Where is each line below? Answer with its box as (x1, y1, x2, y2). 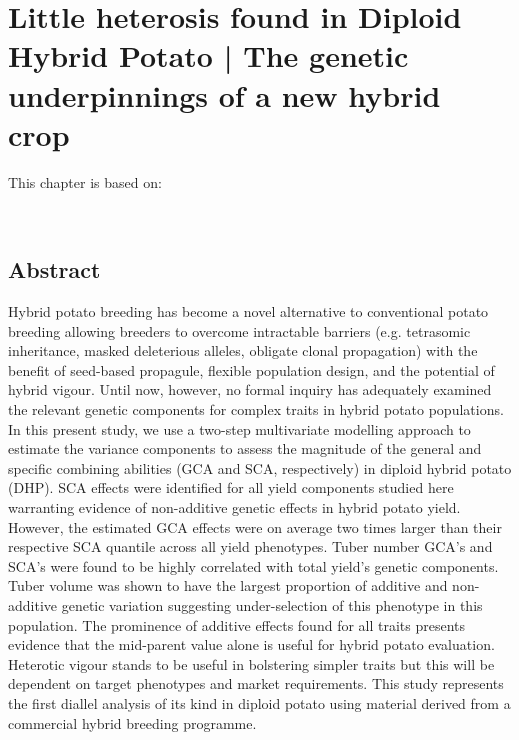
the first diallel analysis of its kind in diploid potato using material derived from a (8, 692, 511, 713)
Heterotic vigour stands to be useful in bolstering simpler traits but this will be (8, 653, 495, 674)
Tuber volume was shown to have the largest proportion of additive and (8, 575, 448, 596)
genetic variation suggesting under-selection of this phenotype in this (61, 594, 483, 615)
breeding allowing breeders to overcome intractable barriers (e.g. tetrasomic (8, 320, 471, 341)
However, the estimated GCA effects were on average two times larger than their (8, 516, 502, 537)
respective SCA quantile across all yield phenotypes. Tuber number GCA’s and (8, 536, 493, 557)
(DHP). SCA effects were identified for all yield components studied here (8, 477, 454, 498)
